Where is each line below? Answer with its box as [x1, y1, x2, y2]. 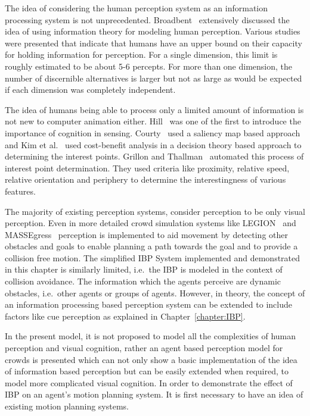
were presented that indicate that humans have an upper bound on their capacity [5, 36, 302, 49]
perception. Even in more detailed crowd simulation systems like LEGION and [5, 217, 296, 229]
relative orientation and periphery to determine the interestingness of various [5, 173, 286, 186]
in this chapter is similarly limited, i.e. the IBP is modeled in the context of [5, 263, 283, 276]
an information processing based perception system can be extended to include [5, 298, 292, 311]
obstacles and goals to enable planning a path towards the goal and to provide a [5, 240, 298, 252]
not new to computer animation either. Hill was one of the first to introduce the [5, 115, 301, 127]
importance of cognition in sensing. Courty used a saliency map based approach [5, 126, 300, 139]
